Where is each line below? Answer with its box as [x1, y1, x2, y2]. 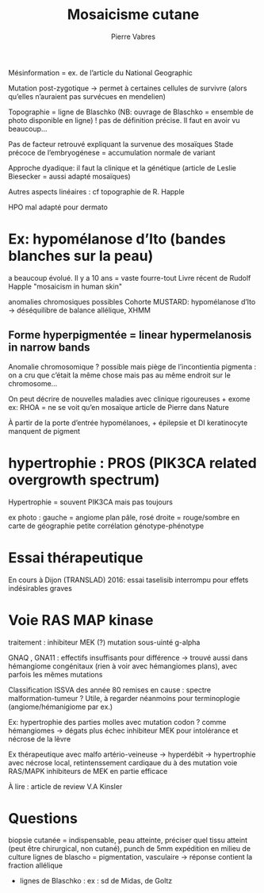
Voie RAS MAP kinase [8, 611, 154, 629]
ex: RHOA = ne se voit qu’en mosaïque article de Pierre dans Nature [8, 402, 230, 412]
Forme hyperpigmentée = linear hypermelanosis [8, 328, 252, 342]
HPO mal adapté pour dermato [8, 202, 109, 212]
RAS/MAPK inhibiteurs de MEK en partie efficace [8, 766, 168, 776]
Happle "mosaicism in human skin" [8, 282, 123, 291]
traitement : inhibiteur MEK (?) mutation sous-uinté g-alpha [8, 637, 201, 647]
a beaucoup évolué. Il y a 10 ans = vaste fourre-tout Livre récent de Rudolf [8, 273, 251, 282]
